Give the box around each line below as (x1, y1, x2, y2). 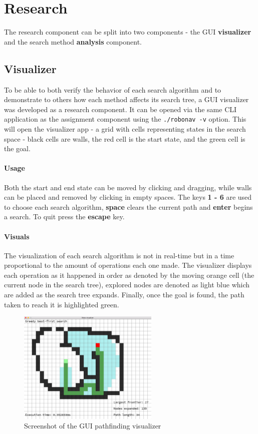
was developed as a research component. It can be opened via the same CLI (4, 104, 237, 114)
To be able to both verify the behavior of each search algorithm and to (4, 84, 221, 95)
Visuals (4, 231, 30, 241)
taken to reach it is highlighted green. (4, 299, 119, 309)
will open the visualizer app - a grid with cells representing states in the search (4, 123, 246, 134)
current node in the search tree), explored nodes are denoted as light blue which (4, 279, 250, 290)
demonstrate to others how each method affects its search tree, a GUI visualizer (4, 94, 249, 105)
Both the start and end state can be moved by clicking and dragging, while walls (4, 182, 252, 192)
